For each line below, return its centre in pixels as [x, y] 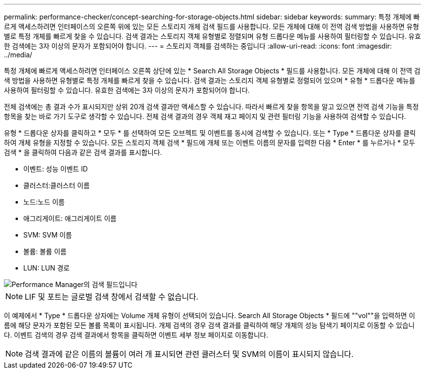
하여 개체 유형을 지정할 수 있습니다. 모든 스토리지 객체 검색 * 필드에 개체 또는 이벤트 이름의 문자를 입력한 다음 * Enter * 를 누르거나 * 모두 [210, 143]
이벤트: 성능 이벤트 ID [56, 169]
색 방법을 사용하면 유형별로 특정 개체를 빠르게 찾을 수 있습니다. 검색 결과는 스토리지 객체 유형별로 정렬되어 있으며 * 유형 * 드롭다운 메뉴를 [210, 80]
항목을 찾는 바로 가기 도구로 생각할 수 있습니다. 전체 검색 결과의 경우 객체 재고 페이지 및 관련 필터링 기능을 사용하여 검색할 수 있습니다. [205, 116]
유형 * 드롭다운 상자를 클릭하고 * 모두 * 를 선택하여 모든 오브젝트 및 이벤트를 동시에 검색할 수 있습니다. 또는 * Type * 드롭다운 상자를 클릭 [210, 133]
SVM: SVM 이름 [48, 235]
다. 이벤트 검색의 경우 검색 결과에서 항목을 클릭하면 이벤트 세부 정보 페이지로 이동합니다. [136, 335]
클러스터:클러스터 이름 [57, 185]
